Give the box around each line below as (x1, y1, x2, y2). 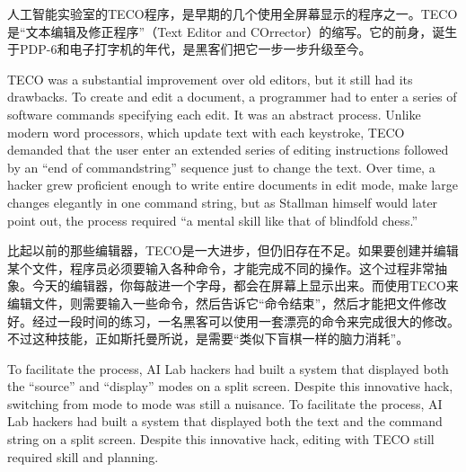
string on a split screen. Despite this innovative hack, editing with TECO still (7, 430, 435, 449)
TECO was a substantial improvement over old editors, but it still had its (7, 69, 413, 88)
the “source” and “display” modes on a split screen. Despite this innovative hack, (7, 377, 453, 396)
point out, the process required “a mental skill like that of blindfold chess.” (7, 210, 418, 229)
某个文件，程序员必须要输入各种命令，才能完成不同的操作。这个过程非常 (7, 258, 435, 277)
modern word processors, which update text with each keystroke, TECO (7, 122, 405, 141)
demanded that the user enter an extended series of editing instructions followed (7, 140, 449, 159)
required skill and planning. (7, 447, 159, 466)
